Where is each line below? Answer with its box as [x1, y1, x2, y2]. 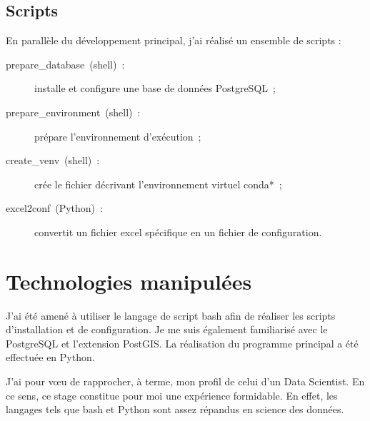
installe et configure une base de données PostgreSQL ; [34, 81, 276, 96]
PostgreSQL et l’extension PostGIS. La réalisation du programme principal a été [6, 335, 359, 350]
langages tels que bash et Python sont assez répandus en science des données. [6, 402, 344, 417]
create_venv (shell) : [6, 153, 100, 168]
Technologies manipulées [6, 266, 252, 295]
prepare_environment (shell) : [6, 104, 141, 119]
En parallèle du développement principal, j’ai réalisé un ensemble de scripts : [6, 33, 341, 48]
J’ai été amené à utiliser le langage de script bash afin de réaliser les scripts [6, 308, 336, 323]
